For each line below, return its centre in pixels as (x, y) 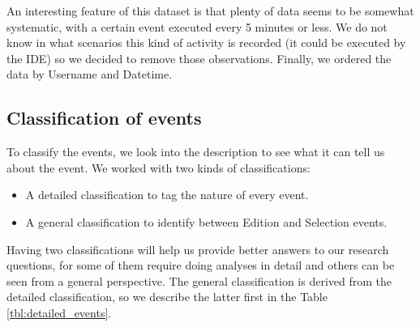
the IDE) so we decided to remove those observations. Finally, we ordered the (199, 58)
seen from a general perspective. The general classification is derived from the (199, 280)
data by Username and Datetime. (90, 74)
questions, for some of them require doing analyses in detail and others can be (201, 265)
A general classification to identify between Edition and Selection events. (206, 221)
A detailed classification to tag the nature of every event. (167, 195)
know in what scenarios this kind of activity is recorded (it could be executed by (206, 42)
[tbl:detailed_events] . (59, 312)
